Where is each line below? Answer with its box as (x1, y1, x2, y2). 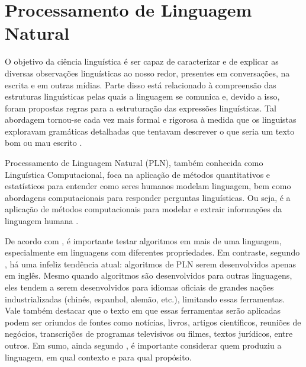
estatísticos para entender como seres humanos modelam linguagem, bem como (5, 180, 291, 192)
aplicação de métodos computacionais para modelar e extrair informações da (5, 203, 282, 215)
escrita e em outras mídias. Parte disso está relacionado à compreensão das (5, 78, 276, 91)
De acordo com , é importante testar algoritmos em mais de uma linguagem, (5, 234, 282, 247)
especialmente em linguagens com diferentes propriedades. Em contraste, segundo (5, 246, 300, 259)
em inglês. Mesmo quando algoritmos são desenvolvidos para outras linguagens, (5, 269, 292, 282)
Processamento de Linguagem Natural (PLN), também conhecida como (5, 157, 263, 169)
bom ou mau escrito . (5, 136, 82, 149)
